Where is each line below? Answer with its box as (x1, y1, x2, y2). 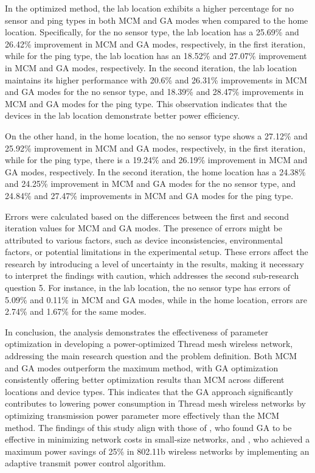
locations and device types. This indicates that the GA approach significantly (5, 385, 293, 398)
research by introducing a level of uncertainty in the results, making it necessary (5, 257, 304, 270)
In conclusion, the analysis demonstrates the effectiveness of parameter (5, 325, 269, 338)
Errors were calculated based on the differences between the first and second (5, 209, 289, 222)
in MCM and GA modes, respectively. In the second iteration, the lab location (5, 61, 297, 74)
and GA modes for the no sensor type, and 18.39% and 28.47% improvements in (5, 85, 304, 98)
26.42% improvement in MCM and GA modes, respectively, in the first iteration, (5, 37, 306, 50)
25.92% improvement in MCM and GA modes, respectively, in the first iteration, (5, 141, 306, 154)
